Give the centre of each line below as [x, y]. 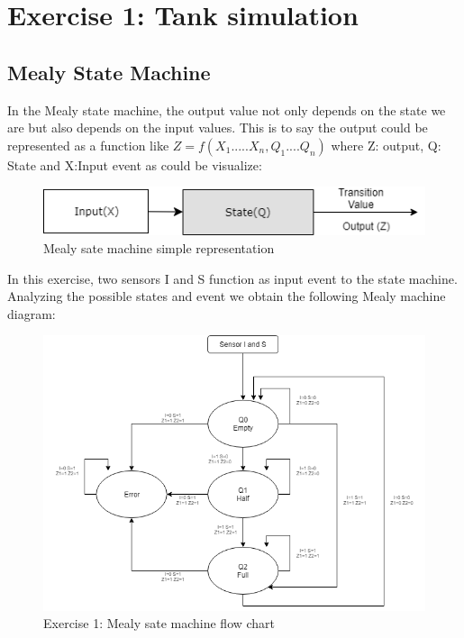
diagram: [32, 313]
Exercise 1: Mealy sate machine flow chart [159, 623]
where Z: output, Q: [386, 145]
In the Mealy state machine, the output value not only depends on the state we [227, 109]
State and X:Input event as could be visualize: [135, 164]
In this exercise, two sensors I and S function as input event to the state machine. [232, 278]
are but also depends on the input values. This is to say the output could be [218, 128]
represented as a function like [88, 145]
